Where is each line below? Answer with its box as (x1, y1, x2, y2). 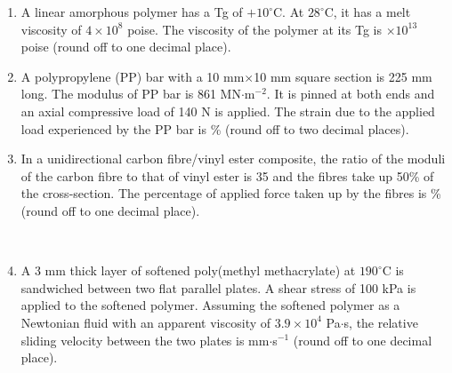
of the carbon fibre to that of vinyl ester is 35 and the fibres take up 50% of (20, 166, 434, 185)
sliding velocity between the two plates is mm (20, 330, 270, 349)
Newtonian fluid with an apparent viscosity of (20, 313, 271, 331)
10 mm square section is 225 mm (254, 67, 432, 85)
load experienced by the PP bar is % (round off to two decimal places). (20, 119, 409, 138)
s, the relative (343, 313, 418, 331)
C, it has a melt (324, 3, 411, 20)
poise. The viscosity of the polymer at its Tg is (127, 20, 383, 38)
